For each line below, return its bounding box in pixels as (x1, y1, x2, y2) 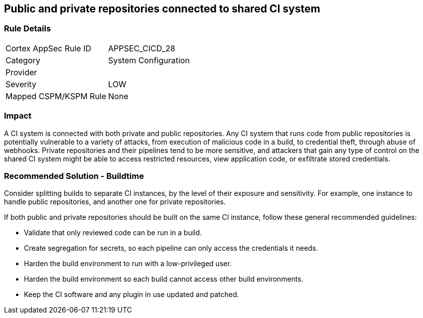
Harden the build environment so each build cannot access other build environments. (24, 275, 303, 284)
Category (5, 55, 40, 65)
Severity (5, 79, 36, 89)
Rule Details (4, 23, 51, 34)
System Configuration (108, 55, 190, 65)
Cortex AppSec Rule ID (5, 43, 92, 53)
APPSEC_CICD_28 (108, 43, 175, 53)
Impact (4, 111, 32, 121)
